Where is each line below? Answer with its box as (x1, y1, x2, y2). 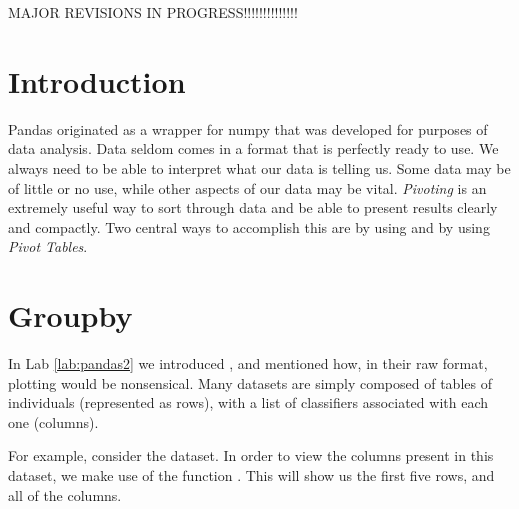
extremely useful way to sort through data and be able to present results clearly (8, 197, 498, 218)
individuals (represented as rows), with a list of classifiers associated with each (8, 392, 489, 413)
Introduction (8, 60, 186, 101)
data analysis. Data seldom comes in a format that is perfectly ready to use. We (8, 138, 499, 159)
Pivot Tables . (8, 236, 88, 257)
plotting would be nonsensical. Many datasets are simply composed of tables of (8, 372, 492, 393)
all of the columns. (8, 484, 122, 505)
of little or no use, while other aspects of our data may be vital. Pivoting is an (8, 177, 487, 198)
